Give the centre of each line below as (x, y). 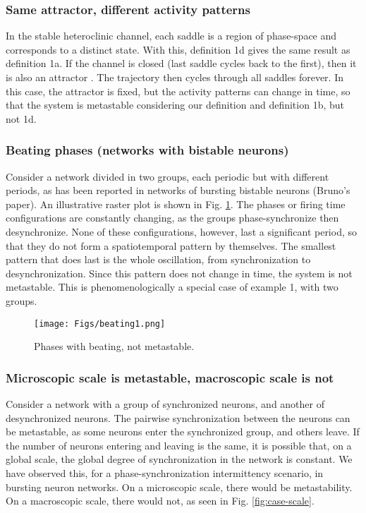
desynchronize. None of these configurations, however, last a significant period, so (182, 231)
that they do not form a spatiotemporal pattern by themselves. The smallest (171, 245)
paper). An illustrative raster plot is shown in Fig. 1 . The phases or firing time (176, 204)
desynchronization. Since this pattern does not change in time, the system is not (179, 273)
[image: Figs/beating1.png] (100, 324)
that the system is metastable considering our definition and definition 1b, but (175, 105)
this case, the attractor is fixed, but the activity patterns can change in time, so (178, 91)
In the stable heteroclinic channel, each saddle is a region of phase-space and (171, 36)
